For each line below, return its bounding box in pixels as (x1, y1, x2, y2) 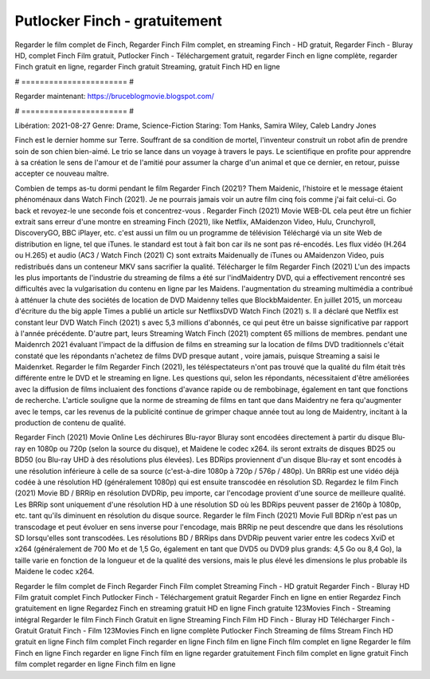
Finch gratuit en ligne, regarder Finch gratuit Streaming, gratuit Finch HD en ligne (14, 62, 280, 72)
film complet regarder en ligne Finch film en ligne (14, 659, 176, 669)
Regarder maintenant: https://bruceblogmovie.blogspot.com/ (14, 92, 214, 101)
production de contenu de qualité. (14, 418, 127, 428)
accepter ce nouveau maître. (14, 168, 109, 179)
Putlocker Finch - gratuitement (14, 12, 222, 30)
